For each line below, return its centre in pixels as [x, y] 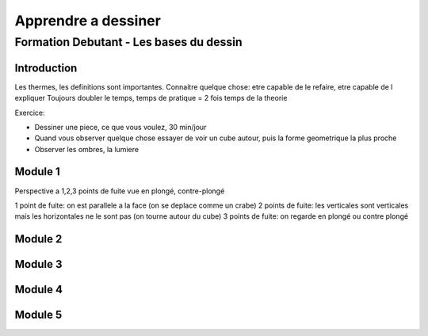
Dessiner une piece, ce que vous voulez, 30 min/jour [120, 127]
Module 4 [39, 290]
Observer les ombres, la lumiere [86, 149]
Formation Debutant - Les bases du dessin [129, 42]
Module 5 [38, 315]
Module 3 [38, 264]
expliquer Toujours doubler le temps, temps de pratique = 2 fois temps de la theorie [151, 98]
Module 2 [38, 239]
